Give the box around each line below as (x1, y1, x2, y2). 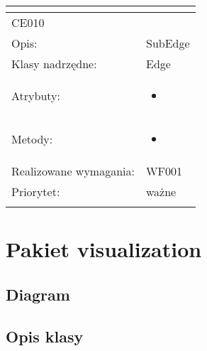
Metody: (11, 131, 53, 147)
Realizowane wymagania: (11, 163, 135, 179)
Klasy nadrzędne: (11, 55, 97, 72)
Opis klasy (6, 325, 84, 347)
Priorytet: (11, 183, 60, 200)
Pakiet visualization (6, 234, 202, 264)
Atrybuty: (11, 87, 60, 104)
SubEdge (145, 35, 190, 51)
